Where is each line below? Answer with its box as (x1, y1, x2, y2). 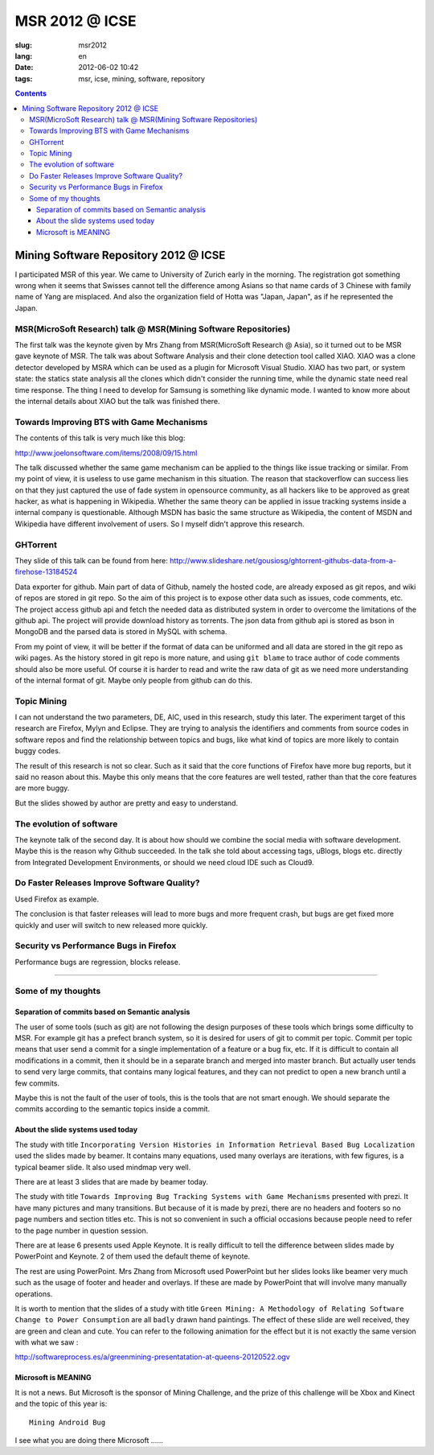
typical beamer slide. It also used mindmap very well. (14, 1162, 191, 1172)
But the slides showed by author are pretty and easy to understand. (14, 798, 239, 808)
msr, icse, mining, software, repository (78, 73, 205, 84)
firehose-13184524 (14, 567, 78, 577)
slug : (14, 40, 32, 50)
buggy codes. (14, 746, 61, 756)
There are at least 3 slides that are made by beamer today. (14, 1177, 209, 1186)
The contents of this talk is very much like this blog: (14, 433, 186, 443)
